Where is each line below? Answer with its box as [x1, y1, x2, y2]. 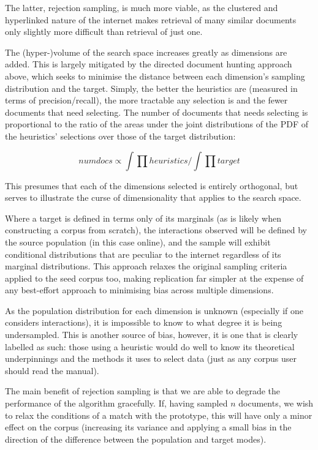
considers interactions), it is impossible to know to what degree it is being [5, 316, 282, 329]
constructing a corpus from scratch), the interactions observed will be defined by [5, 223, 307, 236]
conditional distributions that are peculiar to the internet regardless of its [5, 247, 281, 260]
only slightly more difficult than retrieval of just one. [5, 25, 203, 38]
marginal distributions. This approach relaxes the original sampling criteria [5, 260, 287, 272]
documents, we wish [238, 397, 314, 410]
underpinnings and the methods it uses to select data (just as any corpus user [5, 352, 297, 365]
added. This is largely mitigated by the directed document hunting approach [5, 58, 292, 70]
